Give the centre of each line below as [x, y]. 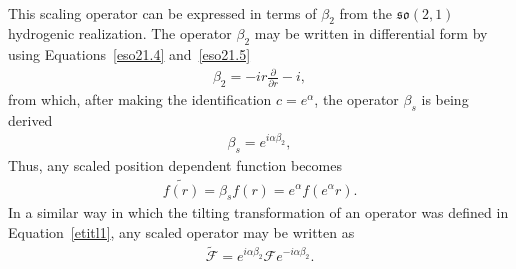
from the [366, 12]
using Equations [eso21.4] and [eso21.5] [129, 54]
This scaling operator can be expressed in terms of [162, 12]
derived [30, 119]
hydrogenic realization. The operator [120, 33]
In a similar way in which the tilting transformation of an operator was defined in [258, 212]
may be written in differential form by [371, 33]
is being [445, 99]
